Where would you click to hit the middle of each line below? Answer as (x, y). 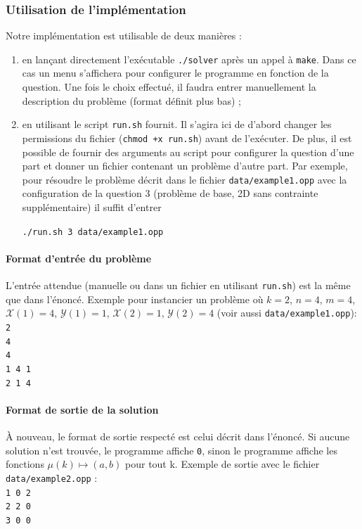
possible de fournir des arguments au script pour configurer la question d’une (188, 152)
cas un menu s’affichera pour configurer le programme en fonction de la (175, 73)
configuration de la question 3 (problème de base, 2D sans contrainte (170, 193)
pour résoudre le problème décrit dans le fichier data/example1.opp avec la (185, 179)
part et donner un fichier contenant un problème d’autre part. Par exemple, (185, 166)
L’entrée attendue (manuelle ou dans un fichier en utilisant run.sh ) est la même (178, 285)
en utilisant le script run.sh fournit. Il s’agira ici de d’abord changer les (177, 124)
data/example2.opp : (52, 477)
